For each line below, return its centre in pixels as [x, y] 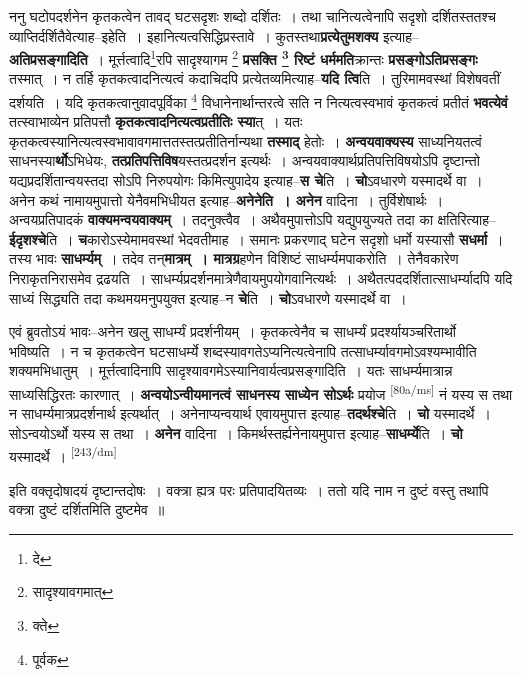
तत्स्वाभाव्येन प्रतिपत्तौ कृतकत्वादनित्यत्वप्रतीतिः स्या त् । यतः [156, 121]
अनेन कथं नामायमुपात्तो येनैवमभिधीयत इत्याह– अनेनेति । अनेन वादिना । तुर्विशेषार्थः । [226, 199]
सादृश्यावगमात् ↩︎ [73, 591]
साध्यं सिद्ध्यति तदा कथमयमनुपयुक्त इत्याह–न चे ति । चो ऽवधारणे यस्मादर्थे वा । [208, 297]
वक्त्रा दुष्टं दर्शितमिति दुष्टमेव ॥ [87, 509]
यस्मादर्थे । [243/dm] [63, 455]
